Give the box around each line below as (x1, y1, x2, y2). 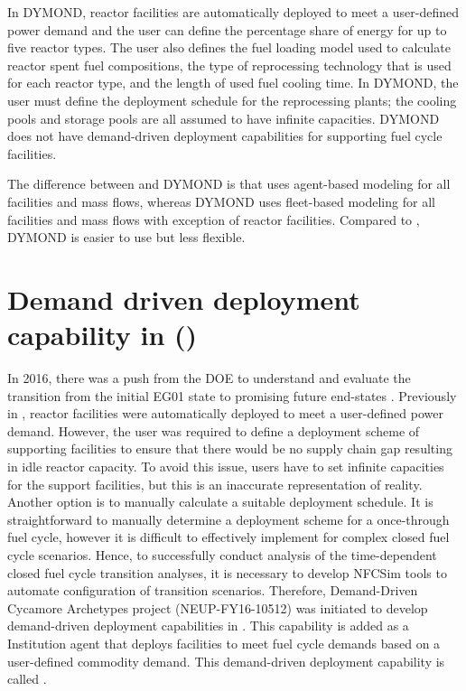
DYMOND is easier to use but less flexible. (7, 228, 246, 247)
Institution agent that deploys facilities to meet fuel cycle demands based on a (7, 633, 441, 652)
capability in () (7, 316, 198, 353)
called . (7, 669, 47, 688)
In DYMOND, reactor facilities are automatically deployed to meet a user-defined (7, 3, 460, 21)
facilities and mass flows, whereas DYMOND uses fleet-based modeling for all (7, 191, 435, 210)
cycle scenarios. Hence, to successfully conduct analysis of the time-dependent (7, 545, 437, 564)
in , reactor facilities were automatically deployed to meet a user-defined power (7, 404, 443, 423)
